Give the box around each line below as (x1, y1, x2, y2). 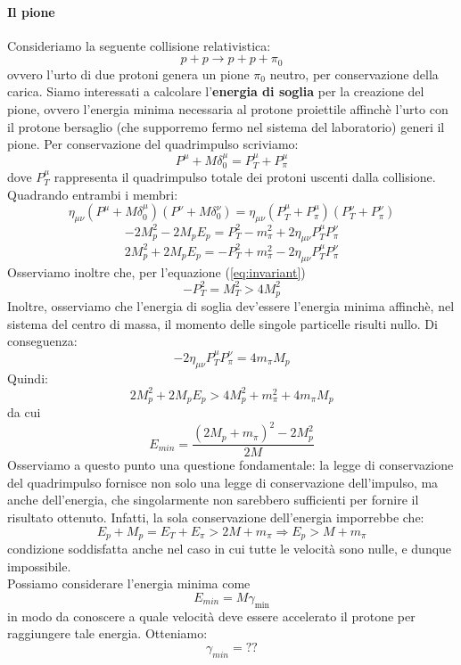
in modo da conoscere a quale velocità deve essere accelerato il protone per (7, 606, 416, 625)
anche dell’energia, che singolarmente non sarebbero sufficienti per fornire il (7, 490, 419, 509)
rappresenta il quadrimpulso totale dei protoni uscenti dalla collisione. (54, 168, 436, 186)
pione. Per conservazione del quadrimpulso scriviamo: (7, 135, 299, 153)
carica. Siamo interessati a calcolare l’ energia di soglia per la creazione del (7, 82, 424, 101)
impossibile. (7, 556, 71, 575)
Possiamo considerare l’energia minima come (7, 574, 251, 593)
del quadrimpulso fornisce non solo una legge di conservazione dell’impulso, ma (7, 472, 439, 491)
